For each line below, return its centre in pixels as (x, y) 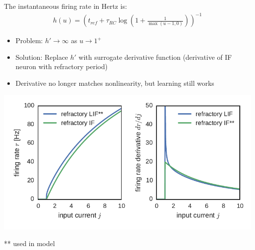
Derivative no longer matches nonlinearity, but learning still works (115, 83)
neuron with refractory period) (62, 66)
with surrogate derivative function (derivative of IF (155, 57)
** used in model (29, 243)
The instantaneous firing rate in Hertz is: (65, 6)
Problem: (29, 40)
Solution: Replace (42, 57)
